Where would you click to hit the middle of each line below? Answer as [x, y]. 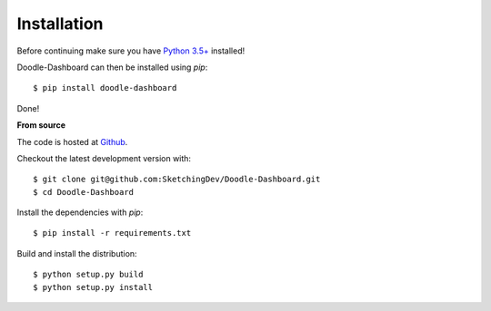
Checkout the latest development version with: [104, 158]
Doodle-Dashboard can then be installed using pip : [112, 67]
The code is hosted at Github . [72, 141]
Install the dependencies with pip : [80, 212]
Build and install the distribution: [77, 253]
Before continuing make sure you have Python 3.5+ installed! [131, 51]
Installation [60, 24]
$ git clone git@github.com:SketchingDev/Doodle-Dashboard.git [177, 180]
